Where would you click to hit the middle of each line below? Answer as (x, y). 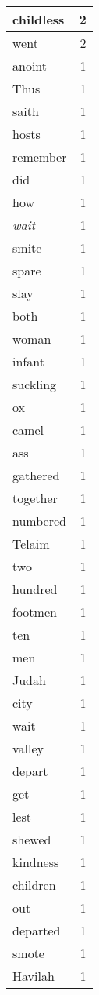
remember (40, 157)
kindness (36, 862)
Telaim (31, 543)
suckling (35, 384)
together (35, 498)
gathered (36, 475)
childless (39, 19)
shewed (32, 839)
